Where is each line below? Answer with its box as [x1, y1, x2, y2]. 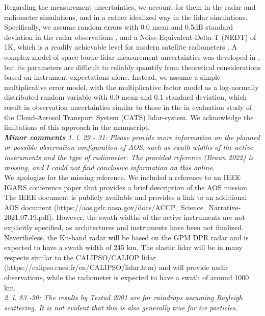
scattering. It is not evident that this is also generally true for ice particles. [4, 302, 238, 312]
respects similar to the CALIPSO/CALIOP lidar [4, 252, 156, 262]
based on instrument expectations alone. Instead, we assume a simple [4, 72, 221, 82]
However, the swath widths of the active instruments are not [56, 212, 245, 222]
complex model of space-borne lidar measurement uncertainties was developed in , [4, 51, 260, 62]
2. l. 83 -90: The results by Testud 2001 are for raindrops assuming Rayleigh [4, 292, 243, 303]
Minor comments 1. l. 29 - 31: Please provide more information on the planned [4, 131, 260, 142]
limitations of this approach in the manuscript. [4, 122, 150, 132]
